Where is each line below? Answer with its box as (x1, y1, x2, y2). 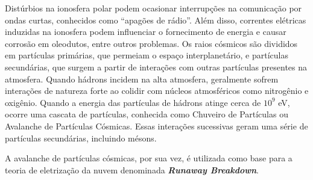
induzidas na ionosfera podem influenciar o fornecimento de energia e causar (5, 25, 286, 38)
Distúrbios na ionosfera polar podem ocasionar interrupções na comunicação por (5, 2, 302, 14)
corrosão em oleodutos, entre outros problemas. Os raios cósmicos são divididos (5, 37, 298, 49)
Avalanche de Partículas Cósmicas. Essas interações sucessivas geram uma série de (5, 119, 308, 132)
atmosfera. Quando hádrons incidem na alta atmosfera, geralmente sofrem (5, 72, 279, 85)
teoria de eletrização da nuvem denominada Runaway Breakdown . (5, 163, 259, 176)
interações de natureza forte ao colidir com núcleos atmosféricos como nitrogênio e (5, 84, 309, 97)
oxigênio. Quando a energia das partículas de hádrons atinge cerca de (5, 96, 261, 108)
